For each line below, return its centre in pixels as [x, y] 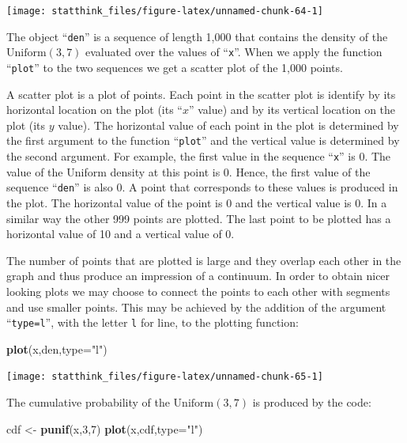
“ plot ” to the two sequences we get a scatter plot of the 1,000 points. [175, 67]
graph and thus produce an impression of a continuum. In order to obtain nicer [198, 276]
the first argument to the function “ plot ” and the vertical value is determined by [203, 140]
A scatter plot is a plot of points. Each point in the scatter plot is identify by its [201, 94]
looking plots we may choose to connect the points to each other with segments [198, 291]
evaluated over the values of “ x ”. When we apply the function [234, 52]
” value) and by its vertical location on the [292, 110]
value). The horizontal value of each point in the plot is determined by [228, 125]
